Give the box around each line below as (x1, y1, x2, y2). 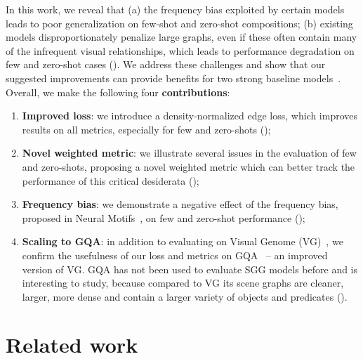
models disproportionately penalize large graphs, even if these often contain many (6, 30, 357, 44)
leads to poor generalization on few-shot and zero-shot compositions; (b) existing (6, 15, 353, 30)
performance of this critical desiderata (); (22, 173, 199, 188)
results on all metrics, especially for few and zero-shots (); (22, 122, 271, 136)
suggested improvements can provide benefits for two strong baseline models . (6, 70, 341, 85)
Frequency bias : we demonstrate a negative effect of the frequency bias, (22, 197, 338, 211)
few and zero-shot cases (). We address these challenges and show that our (6, 57, 326, 72)
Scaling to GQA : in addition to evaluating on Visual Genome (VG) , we (22, 234, 343, 249)
